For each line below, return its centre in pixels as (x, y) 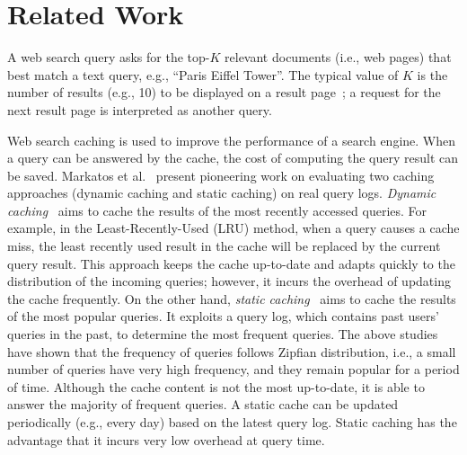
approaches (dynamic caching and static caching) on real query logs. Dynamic (222, 193)
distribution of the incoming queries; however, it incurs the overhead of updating (229, 281)
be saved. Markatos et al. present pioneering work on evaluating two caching (221, 175)
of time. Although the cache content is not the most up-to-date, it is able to (216, 386)
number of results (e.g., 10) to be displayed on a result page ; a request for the (224, 92)
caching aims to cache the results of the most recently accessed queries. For (217, 210)
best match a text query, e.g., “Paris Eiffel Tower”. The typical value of (203, 74)
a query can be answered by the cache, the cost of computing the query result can (233, 158)
